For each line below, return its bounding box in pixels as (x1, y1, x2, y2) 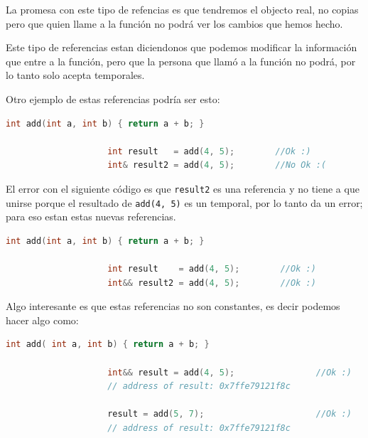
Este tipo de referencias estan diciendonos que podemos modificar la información (6, 40, 357, 55)
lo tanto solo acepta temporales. (6, 68, 145, 82)
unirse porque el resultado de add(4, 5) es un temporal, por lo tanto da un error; (6, 195, 363, 210)
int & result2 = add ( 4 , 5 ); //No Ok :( (107, 160, 327, 171)
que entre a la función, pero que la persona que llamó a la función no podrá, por (6, 53, 356, 68)
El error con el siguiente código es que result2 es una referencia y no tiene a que (6, 181, 359, 196)
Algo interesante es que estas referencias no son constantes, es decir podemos (6, 299, 340, 314)
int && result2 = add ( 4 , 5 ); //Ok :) (107, 277, 316, 288)
